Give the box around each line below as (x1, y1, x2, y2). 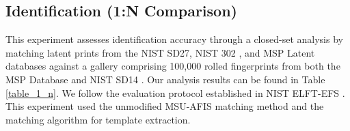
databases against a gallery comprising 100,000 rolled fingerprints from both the (5, 59, 340, 73)
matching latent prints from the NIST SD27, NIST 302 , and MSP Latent (5, 45, 315, 59)
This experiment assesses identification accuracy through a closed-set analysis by (5, 32, 343, 46)
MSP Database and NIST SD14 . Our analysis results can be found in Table (5, 72, 325, 86)
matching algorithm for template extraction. (5, 112, 191, 126)
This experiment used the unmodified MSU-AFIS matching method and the (5, 99, 324, 113)
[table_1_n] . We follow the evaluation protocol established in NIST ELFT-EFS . (5, 85, 345, 100)
